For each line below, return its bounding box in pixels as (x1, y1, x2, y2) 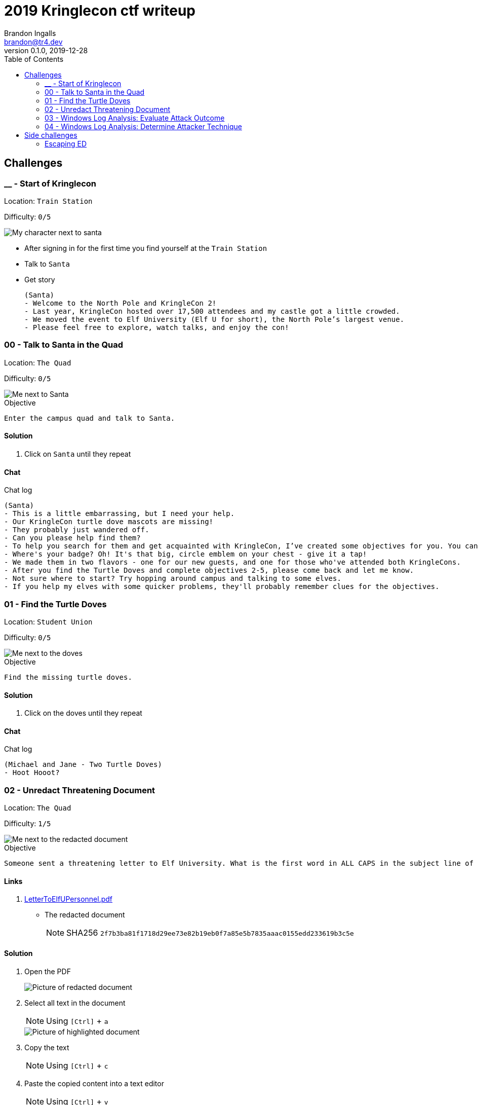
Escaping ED (45, 139, 87, 148)
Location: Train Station (4, 196, 93, 205)
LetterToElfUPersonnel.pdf (24, 895, 113, 904)
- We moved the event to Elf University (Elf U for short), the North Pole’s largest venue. (24, 315, 405, 323)
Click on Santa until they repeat (24, 449, 131, 458)
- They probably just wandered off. (4, 526, 149, 534)
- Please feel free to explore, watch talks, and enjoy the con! (24, 323, 289, 331)
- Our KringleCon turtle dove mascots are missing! (4, 518, 214, 526)
